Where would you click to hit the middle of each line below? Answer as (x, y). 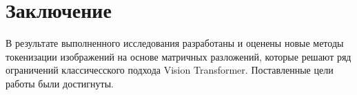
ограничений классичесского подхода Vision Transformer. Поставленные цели (170, 70)
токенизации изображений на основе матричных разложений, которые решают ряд (178, 56)
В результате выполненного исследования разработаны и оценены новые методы (175, 43)
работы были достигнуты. (60, 83)
